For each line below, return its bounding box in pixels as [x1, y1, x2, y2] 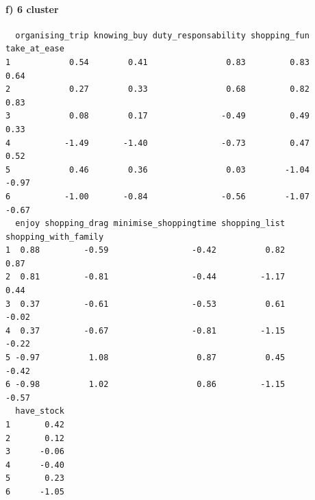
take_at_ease [5, 44, 64, 54]
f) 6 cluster [5, 1, 59, 16]
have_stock [15, 406, 64, 416]
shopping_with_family [5, 232, 104, 242]
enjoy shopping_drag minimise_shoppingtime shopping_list [15, 218, 286, 229]
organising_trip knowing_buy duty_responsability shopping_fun [15, 30, 310, 40]
